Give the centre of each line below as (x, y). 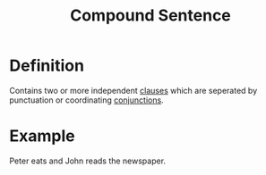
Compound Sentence (150, 16)
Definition (47, 66)
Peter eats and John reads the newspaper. (88, 161)
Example (42, 136)
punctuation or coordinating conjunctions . (86, 100)
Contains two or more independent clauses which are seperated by (133, 90)
